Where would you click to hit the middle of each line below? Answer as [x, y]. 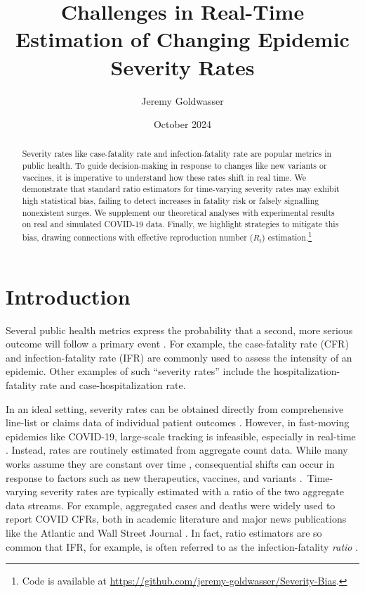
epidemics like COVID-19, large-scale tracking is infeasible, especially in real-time [181, 436]
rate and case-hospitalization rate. [113, 385]
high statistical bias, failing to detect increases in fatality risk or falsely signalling [171, 201]
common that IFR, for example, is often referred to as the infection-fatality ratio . [182, 546]
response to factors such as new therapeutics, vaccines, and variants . [154, 477]
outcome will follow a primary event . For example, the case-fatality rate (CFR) [177, 344]
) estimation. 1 [287, 236]
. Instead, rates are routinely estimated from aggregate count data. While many [177, 450]
